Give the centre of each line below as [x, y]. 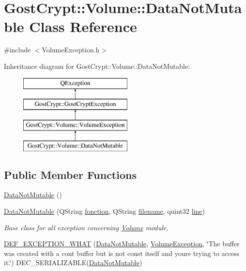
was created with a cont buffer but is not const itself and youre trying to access [122, 253]
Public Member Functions [70, 174]
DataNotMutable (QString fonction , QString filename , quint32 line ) [104, 211]
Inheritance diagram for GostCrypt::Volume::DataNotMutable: [97, 66]
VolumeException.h [71, 50]
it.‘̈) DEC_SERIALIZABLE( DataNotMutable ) [73, 263]
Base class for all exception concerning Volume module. [86, 227]
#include [17, 50]
